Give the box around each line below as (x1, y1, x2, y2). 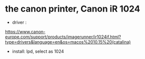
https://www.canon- (5, 29, 46, 34)
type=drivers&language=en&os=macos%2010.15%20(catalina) (5, 39, 131, 44)
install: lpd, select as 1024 (12, 48, 64, 54)
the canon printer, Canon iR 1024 (5, 3, 140, 15)
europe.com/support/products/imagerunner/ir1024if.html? (5, 34, 121, 40)
